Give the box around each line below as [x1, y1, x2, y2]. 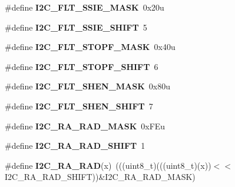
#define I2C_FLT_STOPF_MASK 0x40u [5, 41, 176, 53]
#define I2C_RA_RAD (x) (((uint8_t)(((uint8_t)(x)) [5, 159, 211, 171]
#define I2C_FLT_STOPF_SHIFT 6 [5, 60, 158, 72]
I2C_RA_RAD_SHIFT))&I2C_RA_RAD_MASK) [5, 171, 196, 183]
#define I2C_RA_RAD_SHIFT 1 [5, 139, 145, 152]
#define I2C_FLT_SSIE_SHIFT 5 [5, 21, 147, 33]
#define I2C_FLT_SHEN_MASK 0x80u [5, 80, 171, 92]
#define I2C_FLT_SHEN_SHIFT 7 [5, 99, 153, 112]
